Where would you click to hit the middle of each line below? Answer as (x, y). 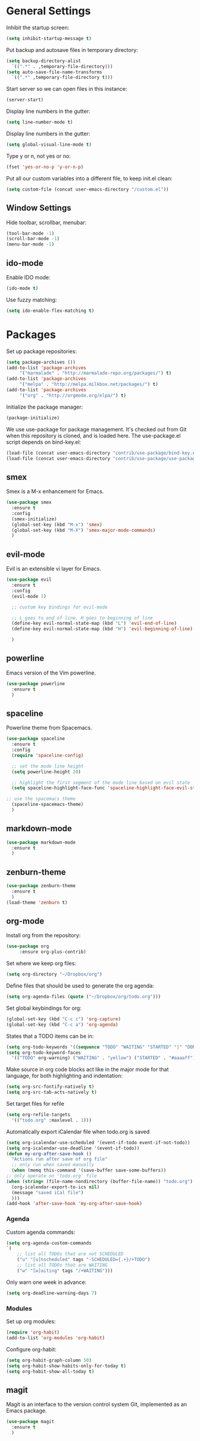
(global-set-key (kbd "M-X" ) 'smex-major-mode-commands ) (84, 530)
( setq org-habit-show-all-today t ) (50, 1371)
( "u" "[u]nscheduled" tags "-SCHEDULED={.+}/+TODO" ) (84, 1260)
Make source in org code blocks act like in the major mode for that (87, 1069)
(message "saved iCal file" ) (48, 1192)
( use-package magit (30, 1422)
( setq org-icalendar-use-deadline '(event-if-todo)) (73, 1148)
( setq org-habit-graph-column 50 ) (49, 1360)
